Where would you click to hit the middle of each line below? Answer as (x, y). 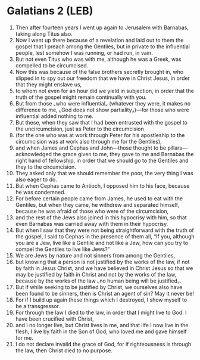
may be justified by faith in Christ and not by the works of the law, (96, 274)
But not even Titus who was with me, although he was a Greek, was (98, 59)
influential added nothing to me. (54, 116)
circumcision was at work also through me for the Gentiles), (89, 141)
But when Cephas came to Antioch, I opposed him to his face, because (102, 185)
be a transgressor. (38, 306)
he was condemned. (40, 192)
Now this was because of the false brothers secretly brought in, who (99, 72)
